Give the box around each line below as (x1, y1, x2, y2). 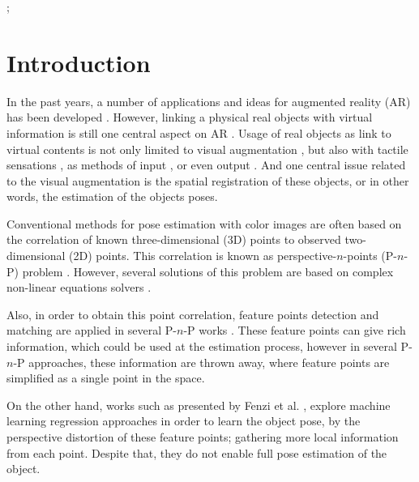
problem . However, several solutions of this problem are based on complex (22, 262, 394, 279)
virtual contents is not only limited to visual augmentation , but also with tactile (6, 140, 408, 157)
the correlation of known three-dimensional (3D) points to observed (6, 231, 341, 248)
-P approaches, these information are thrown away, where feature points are (13, 353, 390, 370)
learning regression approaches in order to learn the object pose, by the (6, 412, 361, 429)
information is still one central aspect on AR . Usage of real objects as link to (6, 124, 391, 141)
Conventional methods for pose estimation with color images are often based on (6, 215, 402, 232)
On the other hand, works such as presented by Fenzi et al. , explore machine (6, 396, 391, 413)
